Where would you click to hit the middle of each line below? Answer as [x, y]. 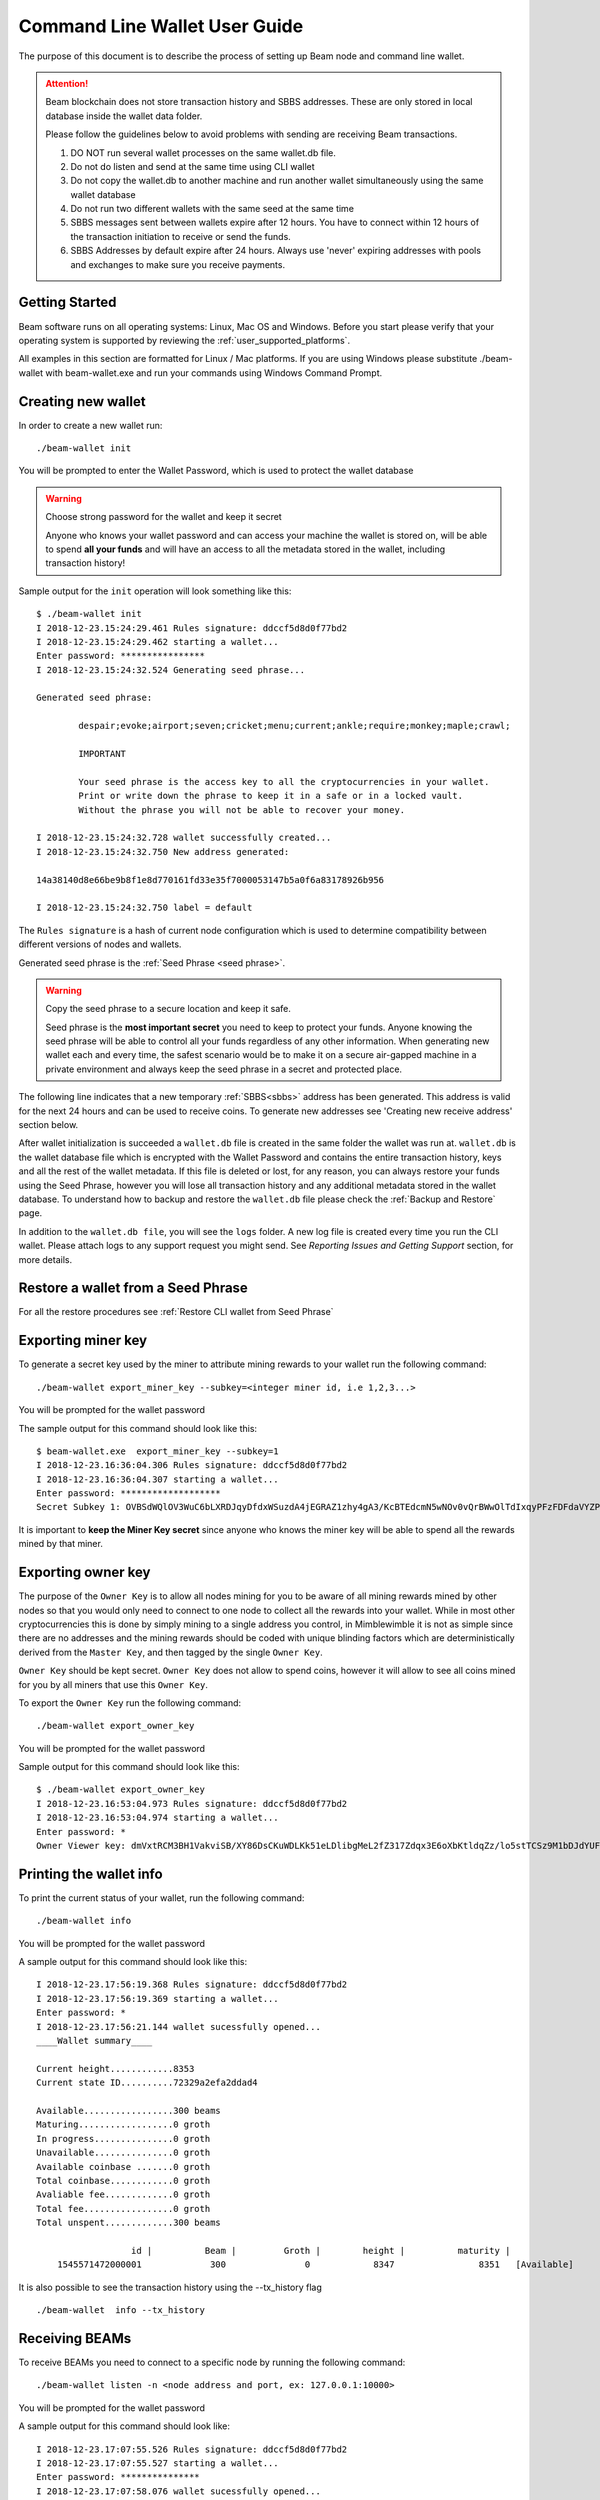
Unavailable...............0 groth [123, 2153]
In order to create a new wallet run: [90, 425]
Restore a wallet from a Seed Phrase [133, 1288]
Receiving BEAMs [75, 2338]
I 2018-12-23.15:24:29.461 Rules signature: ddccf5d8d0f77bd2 [192, 628]
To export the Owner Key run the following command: [130, 1702]
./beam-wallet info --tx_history [120, 2310]
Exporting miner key [83, 1340]
